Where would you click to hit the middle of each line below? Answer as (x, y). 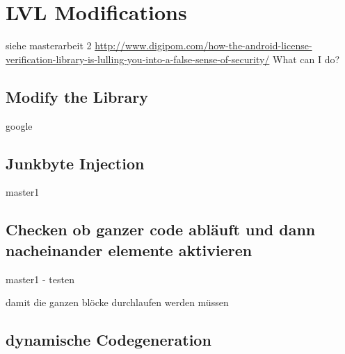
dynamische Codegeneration (109, 340)
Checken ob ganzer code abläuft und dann (161, 229)
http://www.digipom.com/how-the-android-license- (203, 45)
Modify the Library (77, 96)
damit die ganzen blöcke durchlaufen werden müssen (117, 302)
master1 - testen (40, 279)
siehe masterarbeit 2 (49, 45)
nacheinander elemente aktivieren (129, 250)
